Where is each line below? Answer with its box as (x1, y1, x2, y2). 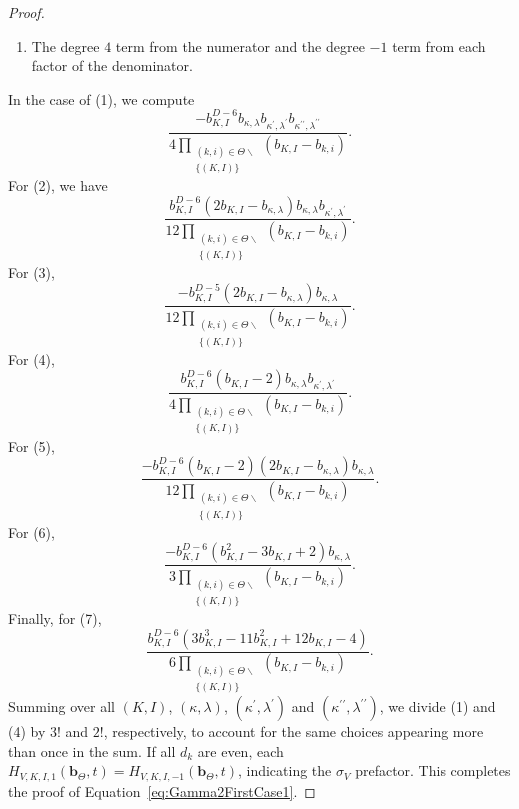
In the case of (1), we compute (8, 88, 195, 109)
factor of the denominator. (31, 55, 193, 76)
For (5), (8, 435, 55, 456)
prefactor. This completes (355, 760, 511, 781)
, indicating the (237, 760, 332, 781)
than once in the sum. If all (8, 740, 176, 761)
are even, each (197, 740, 284, 761)
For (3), (8, 262, 55, 283)
